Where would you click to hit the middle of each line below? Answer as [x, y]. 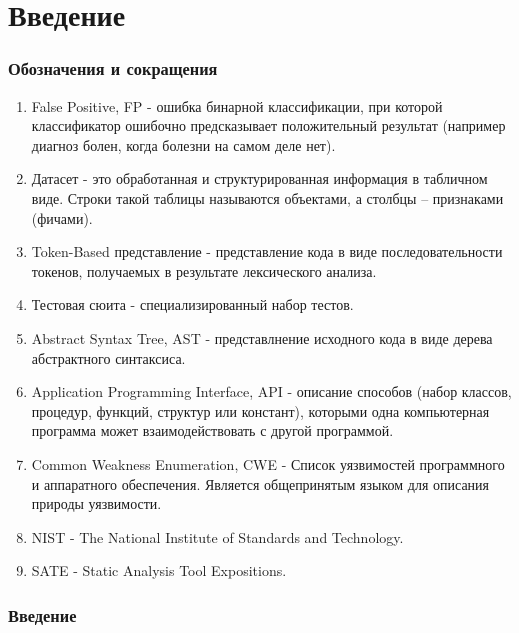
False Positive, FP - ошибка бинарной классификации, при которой [237, 105]
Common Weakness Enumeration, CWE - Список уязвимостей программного [268, 463]
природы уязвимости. [96, 503]
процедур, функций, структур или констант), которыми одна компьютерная [260, 410]
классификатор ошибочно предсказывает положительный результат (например [268, 125]
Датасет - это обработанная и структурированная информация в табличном [259, 178]
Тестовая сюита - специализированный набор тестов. [192, 304]
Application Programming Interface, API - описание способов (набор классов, [271, 391]
